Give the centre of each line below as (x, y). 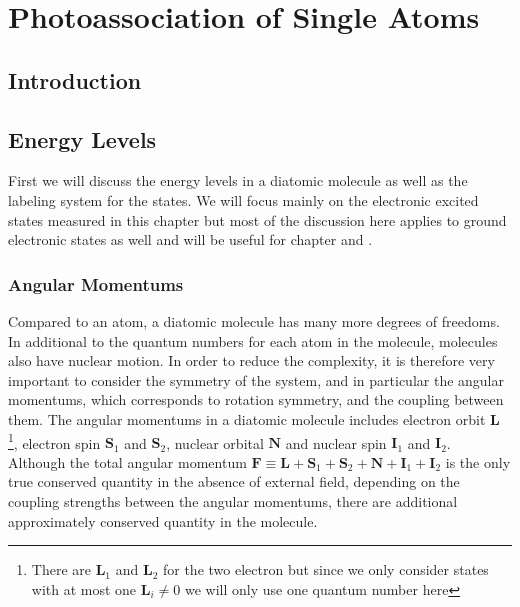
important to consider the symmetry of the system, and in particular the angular (256, 379)
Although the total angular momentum (127, 461)
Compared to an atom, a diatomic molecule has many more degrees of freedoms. (254, 320)
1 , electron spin (54, 441)
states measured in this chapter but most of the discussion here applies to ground (257, 219)
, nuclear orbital (215, 442)
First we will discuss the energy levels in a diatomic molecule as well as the (238, 180)
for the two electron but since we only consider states (325, 569)
